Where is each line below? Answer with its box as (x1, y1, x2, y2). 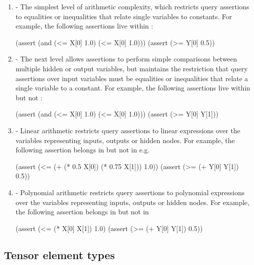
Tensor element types (4, 247, 115, 262)
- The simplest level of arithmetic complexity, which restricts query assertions (15, 1, 250, 11)
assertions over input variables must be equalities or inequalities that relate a (15, 73, 248, 83)
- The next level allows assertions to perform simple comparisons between (15, 54, 237, 64)
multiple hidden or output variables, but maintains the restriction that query (15, 63, 248, 73)
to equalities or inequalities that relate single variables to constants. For (15, 11, 232, 21)
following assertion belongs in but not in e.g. (15, 145, 150, 155)
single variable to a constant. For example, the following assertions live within (15, 83, 251, 93)
